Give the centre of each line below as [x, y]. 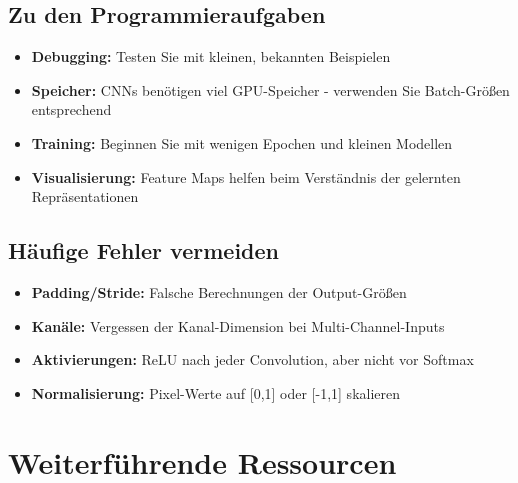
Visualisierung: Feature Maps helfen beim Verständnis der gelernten [246, 176]
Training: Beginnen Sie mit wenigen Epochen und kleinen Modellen [242, 142]
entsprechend [71, 109]
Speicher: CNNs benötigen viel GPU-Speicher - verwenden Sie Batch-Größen [270, 89]
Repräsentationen [85, 196]
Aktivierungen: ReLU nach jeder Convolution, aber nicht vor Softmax [252, 359]
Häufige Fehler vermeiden [143, 250]
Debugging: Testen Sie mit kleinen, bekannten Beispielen [211, 56]
